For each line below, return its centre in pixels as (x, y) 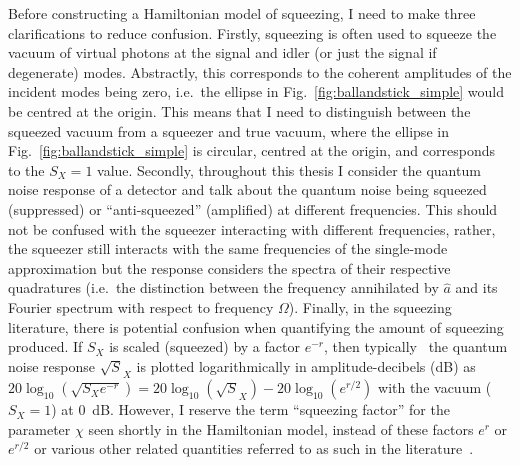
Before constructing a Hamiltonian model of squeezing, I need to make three (242, 13)
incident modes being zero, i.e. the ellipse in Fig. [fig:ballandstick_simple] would (256, 91)
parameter (39, 428)
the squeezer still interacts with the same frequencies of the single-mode (228, 248)
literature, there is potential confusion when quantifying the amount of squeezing (256, 326)
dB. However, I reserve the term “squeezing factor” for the (271, 409)
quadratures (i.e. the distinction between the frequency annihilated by (223, 287)
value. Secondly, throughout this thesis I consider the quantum (289, 169)
